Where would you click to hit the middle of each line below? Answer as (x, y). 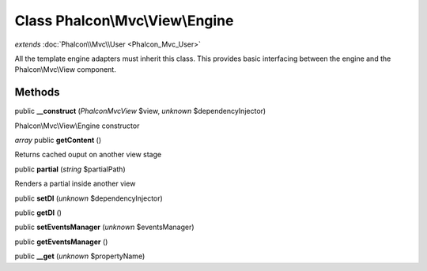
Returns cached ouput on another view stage (88, 155)
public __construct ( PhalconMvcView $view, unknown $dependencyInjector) (140, 111)
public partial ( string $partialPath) (70, 169)
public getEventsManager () (61, 242)
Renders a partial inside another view (75, 184)
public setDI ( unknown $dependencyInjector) (89, 198)
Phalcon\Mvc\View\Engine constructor (77, 126)
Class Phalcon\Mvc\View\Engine (124, 21)
